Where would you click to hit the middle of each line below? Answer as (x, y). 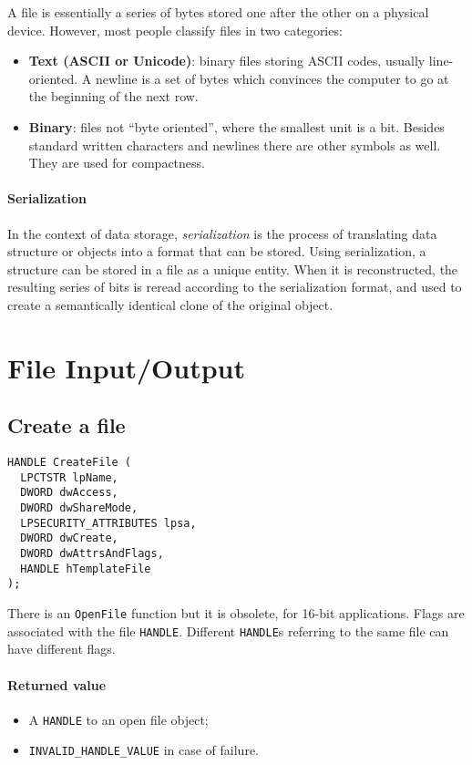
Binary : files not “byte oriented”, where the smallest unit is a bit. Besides (236, 126)
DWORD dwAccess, (69, 493)
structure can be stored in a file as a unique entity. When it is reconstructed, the (233, 269)
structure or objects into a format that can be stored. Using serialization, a (217, 251)
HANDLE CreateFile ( (70, 463)
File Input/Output (127, 367)
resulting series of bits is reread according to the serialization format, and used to (235, 287)
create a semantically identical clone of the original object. (170, 304)
